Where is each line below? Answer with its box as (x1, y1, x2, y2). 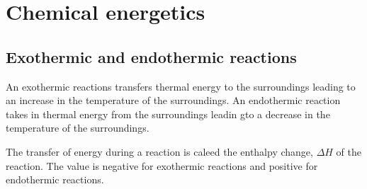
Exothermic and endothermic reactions (6, 45, 297, 67)
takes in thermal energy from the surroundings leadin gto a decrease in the (6, 106, 330, 121)
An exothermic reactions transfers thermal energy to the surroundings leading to (6, 79, 356, 93)
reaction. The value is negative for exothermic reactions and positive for (6, 158, 318, 173)
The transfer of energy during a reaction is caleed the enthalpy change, (6, 144, 313, 159)
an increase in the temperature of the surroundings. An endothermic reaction (6, 93, 341, 108)
